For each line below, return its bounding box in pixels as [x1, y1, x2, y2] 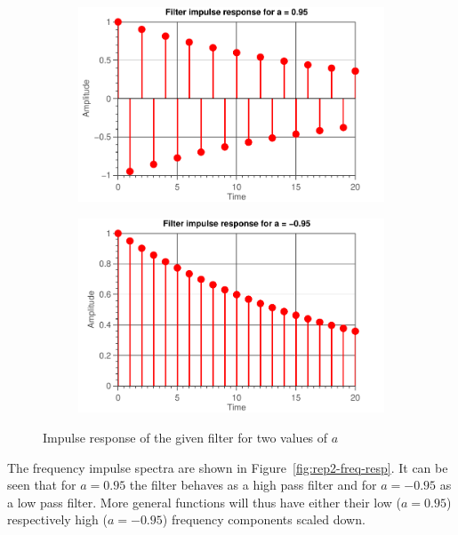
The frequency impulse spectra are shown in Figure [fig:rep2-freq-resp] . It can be [7, 458, 448, 476]
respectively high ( [7, 510, 108, 529]
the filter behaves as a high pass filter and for [129, 475, 377, 494]
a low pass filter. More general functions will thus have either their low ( [7, 492, 402, 511]
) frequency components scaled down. [162, 510, 366, 529]
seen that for [7, 475, 76, 494]
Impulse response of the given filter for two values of [43, 428, 328, 446]
